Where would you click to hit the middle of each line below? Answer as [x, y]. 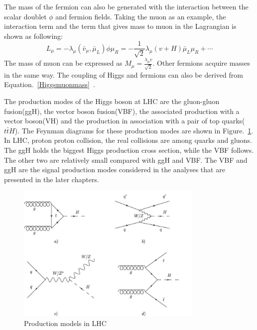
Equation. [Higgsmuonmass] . [50, 84]
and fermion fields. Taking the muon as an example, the [141, 16]
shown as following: [33, 36]
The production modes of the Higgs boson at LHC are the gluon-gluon [112, 101]
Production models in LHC [65, 323]
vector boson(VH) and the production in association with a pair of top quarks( [125, 121]
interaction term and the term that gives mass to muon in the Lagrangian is [120, 26]
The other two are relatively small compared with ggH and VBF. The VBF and [126, 160]
